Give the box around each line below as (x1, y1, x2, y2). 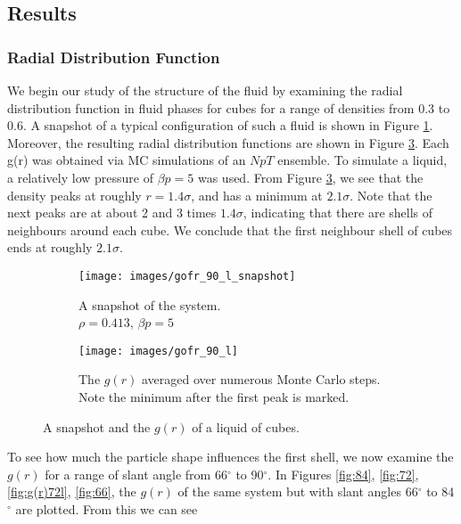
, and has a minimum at (191, 185, 323, 204)
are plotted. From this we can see (15, 500, 198, 518)
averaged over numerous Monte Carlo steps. (141, 370, 381, 389)
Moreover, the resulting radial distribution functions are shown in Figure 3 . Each (7, 133, 449, 151)
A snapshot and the (43, 417, 151, 436)
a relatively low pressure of (7, 168, 153, 186)
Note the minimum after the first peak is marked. (78, 388, 350, 406)
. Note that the (350, 185, 432, 204)
